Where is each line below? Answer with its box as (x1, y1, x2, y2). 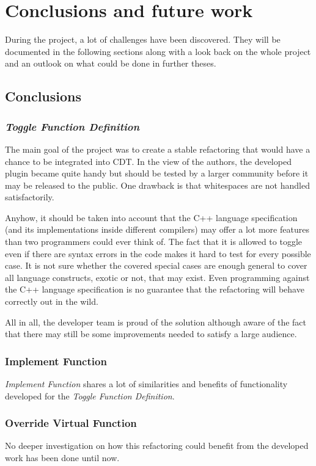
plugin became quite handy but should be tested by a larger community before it (5, 167, 309, 180)
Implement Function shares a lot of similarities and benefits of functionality (5, 377, 288, 390)
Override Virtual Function (5, 415, 137, 431)
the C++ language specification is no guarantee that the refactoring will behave (5, 283, 304, 296)
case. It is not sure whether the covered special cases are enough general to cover (5, 259, 307, 272)
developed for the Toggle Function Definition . (5, 389, 175, 402)
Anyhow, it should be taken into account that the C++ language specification (5, 211, 298, 224)
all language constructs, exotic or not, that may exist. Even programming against (5, 271, 310, 283)
